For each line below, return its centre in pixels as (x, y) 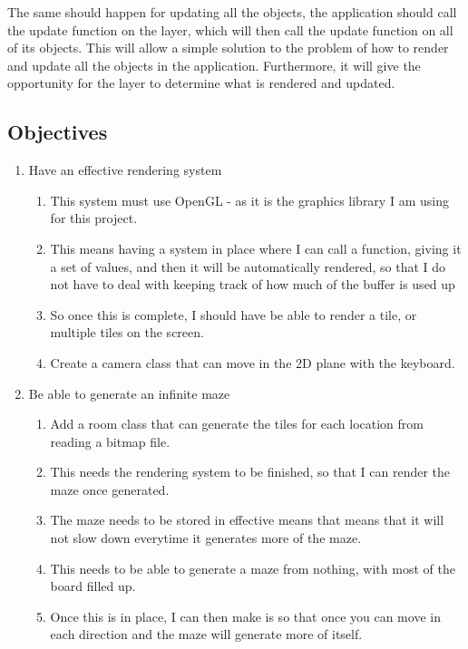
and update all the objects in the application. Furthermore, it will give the (214, 65)
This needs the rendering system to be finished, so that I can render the (250, 472)
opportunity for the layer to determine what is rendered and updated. (201, 83)
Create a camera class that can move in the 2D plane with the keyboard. (253, 362)
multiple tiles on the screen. (127, 332)
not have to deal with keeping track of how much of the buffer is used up (253, 284)
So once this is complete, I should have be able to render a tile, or (234, 314)
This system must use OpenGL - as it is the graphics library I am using (249, 200)
